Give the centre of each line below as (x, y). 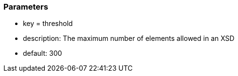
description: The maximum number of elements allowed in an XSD (129, 38)
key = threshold (48, 24)
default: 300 (43, 53)
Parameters (26, 7)
